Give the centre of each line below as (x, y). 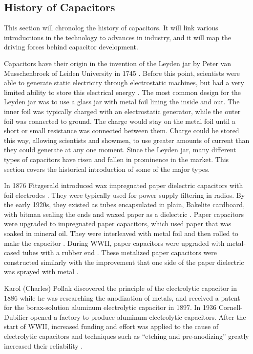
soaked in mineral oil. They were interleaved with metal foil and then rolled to (121, 233)
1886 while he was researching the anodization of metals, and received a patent (122, 297)
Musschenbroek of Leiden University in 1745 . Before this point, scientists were (122, 73)
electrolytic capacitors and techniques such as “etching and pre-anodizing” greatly (126, 336)
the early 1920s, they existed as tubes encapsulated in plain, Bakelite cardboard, (125, 204)
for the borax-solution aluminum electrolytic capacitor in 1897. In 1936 (110, 307)
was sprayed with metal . (41, 271)
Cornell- (231, 307)
